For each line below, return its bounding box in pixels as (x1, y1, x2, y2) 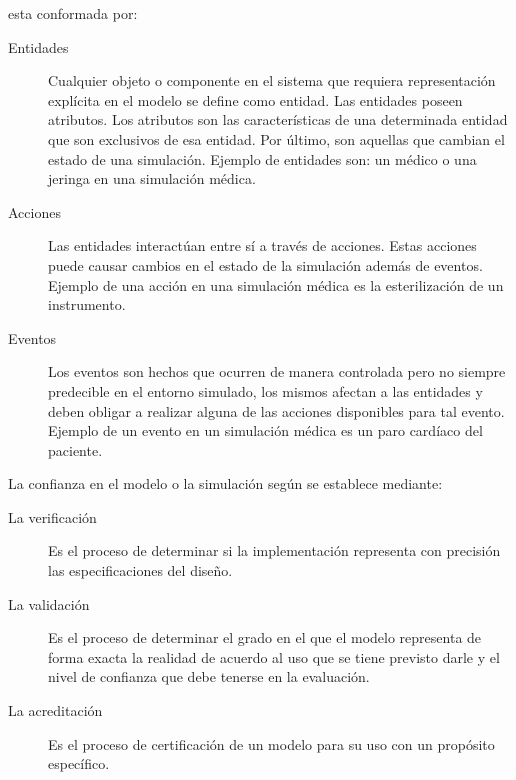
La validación (8, 593, 90, 614)
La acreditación (8, 700, 103, 721)
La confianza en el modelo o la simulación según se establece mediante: (8, 473, 443, 494)
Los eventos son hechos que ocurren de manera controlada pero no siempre (48, 361, 506, 382)
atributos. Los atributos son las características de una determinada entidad (48, 109, 508, 130)
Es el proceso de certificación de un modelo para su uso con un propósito (48, 733, 495, 754)
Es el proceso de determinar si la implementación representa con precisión (48, 540, 501, 561)
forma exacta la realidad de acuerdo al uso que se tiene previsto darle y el (48, 646, 500, 667)
